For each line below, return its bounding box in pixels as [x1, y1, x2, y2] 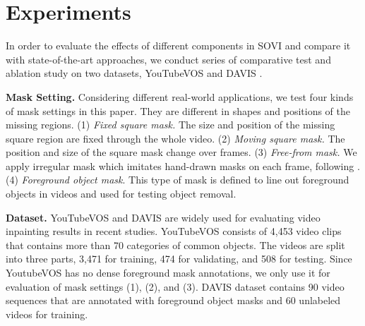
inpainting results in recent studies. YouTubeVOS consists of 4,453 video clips [6, 224, 342, 239]
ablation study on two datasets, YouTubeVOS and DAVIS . [6, 66, 263, 80]
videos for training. [6, 306, 88, 321]
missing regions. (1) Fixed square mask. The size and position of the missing [6, 117, 335, 132]
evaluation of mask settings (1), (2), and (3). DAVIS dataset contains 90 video [6, 279, 345, 294]
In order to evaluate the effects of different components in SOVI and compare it [6, 38, 351, 53]
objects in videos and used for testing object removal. [6, 186, 237, 201]
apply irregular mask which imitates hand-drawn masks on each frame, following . [6, 158, 360, 173]
